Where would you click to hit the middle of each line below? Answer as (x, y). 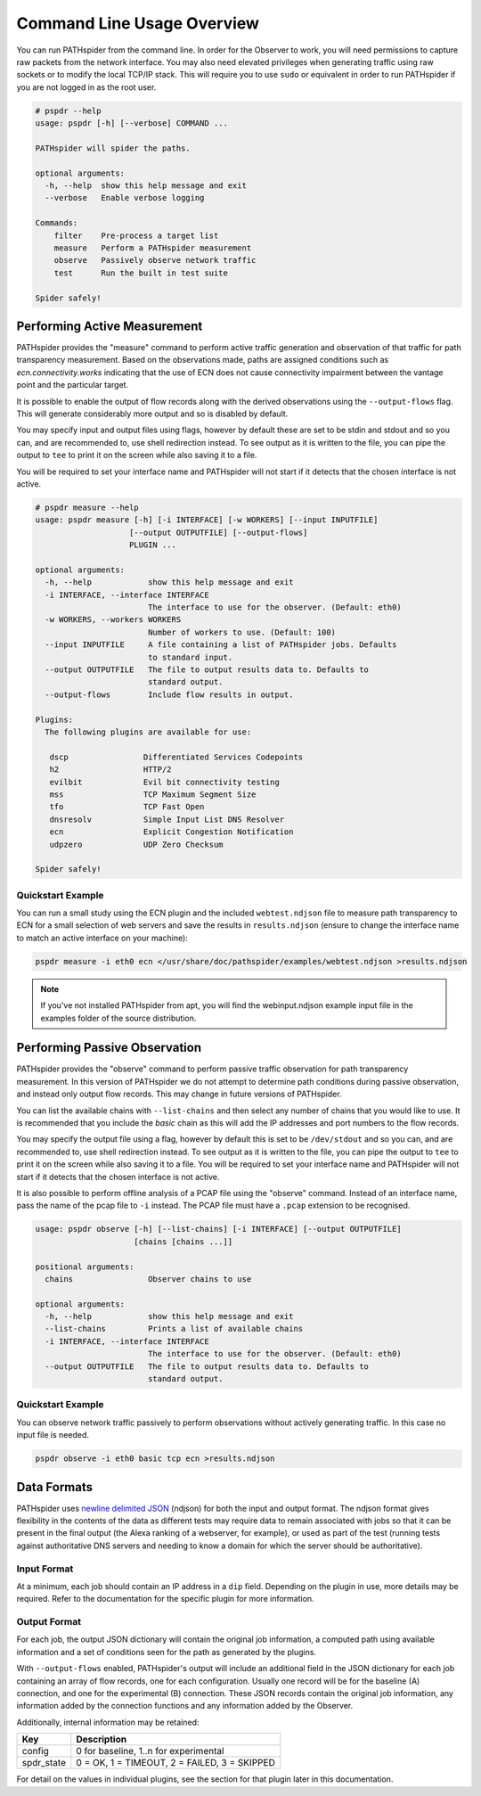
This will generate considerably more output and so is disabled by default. (152, 414)
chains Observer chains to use (148, 1279)
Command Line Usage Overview (138, 23)
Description (102, 1740)
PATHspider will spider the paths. (113, 148)
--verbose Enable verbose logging (125, 198)
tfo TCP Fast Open (127, 807)
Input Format (45, 1569)
